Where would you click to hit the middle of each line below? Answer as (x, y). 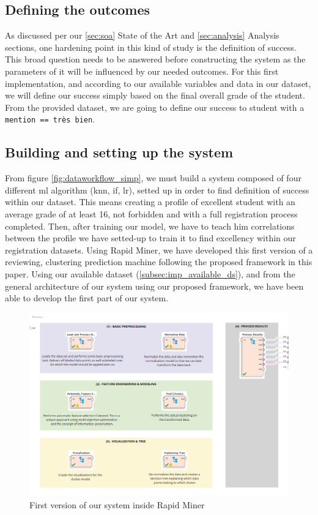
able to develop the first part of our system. (87, 298)
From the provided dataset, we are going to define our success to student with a (155, 107)
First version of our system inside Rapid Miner (117, 504)
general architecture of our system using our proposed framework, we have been (154, 286)
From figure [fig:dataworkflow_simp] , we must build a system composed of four (153, 178)
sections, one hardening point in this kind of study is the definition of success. (151, 47)
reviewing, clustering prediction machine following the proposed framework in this (159, 262)
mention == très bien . (50, 119)
